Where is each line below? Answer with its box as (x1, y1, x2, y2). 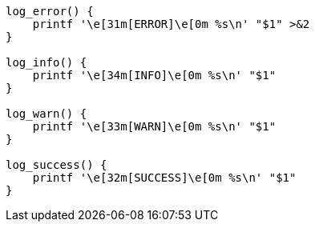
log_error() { (6, 5, 94, 18)
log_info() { (6, 56, 87, 69)
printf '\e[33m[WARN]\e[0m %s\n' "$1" (32, 120, 277, 133)
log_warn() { (6, 107, 87, 120)
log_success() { (6, 158, 107, 171)
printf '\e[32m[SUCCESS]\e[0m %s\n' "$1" (32, 171, 297, 184)
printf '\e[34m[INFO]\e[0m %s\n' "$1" (32, 69, 277, 82)
